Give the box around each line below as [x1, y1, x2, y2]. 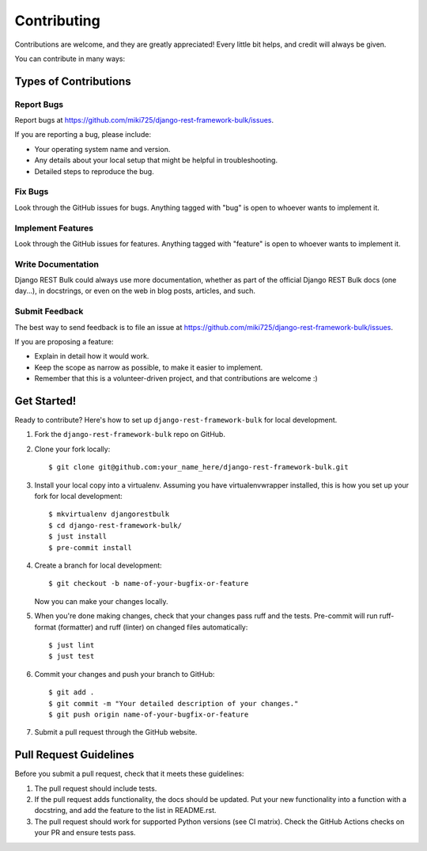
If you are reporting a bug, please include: [14, 130, 152, 139]
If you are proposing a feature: [14, 337, 114, 346]
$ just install [48, 532, 108, 541]
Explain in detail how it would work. [34, 351, 149, 361]
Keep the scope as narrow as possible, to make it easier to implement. [34, 363, 263, 372]
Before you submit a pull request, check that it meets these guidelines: [14, 769, 244, 779]
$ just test [48, 652, 95, 661]
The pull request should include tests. [34, 784, 157, 793]
